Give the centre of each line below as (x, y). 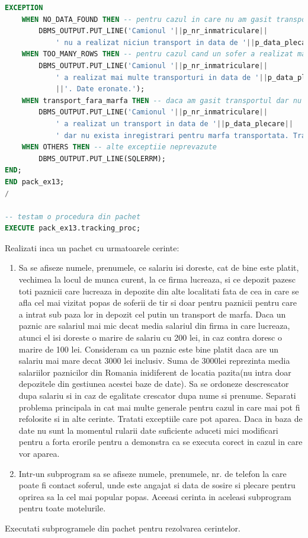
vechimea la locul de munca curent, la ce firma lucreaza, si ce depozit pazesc (157, 279)
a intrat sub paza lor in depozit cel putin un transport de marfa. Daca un (152, 314)
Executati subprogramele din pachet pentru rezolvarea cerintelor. (123, 528)
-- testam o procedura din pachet (73, 217)
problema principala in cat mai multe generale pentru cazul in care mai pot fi (159, 407)
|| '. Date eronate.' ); (100, 89)
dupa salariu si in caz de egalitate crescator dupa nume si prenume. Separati (157, 395)
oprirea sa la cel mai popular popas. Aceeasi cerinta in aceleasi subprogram (155, 496)
